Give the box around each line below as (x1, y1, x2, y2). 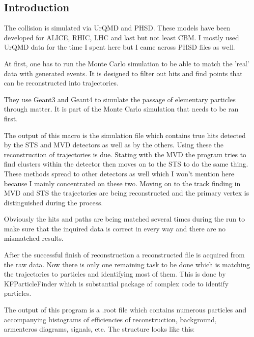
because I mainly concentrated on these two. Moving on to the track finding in (4, 178, 241, 188)
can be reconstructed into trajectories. (4, 78, 118, 88)
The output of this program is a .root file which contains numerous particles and (4, 305, 247, 315)
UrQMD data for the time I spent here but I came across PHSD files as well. (4, 42, 235, 52)
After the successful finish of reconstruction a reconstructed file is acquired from (4, 250, 245, 260)
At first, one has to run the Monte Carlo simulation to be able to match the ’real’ (4, 58, 250, 68)
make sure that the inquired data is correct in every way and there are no (4, 223, 226, 233)
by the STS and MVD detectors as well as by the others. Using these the (4, 140, 224, 150)
